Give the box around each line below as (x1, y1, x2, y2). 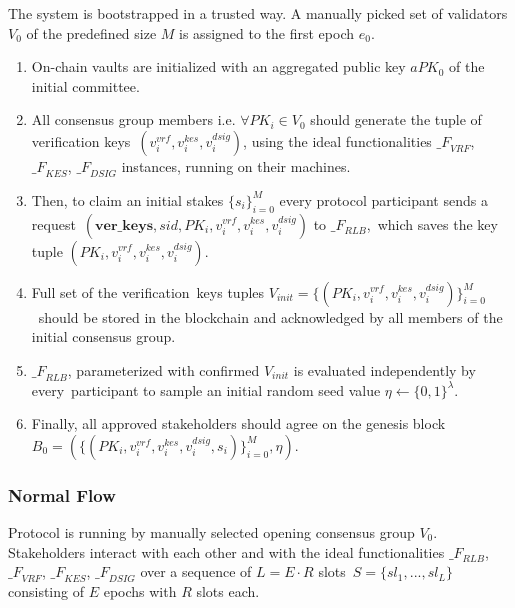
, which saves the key (366, 213, 498, 234)
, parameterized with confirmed (67, 359, 260, 380)
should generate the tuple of (310, 109, 482, 130)
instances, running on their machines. (121, 155, 351, 176)
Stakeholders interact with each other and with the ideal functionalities (8, 541, 445, 562)
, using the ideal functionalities (243, 130, 432, 151)
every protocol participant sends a (279, 189, 488, 210)
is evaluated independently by (293, 359, 476, 380)
